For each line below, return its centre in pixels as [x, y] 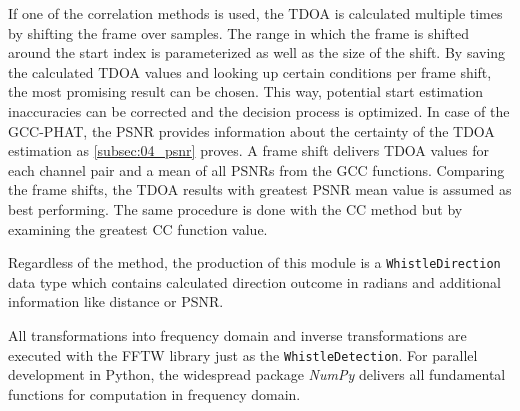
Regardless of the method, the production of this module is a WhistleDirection [254, 262]
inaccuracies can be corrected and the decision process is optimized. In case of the [259, 110]
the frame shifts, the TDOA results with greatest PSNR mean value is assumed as [260, 189]
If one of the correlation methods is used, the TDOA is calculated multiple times [255, 13]
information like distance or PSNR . [116, 301]
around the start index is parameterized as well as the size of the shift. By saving [257, 52]
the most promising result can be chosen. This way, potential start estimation [246, 91]
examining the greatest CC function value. [138, 228]
